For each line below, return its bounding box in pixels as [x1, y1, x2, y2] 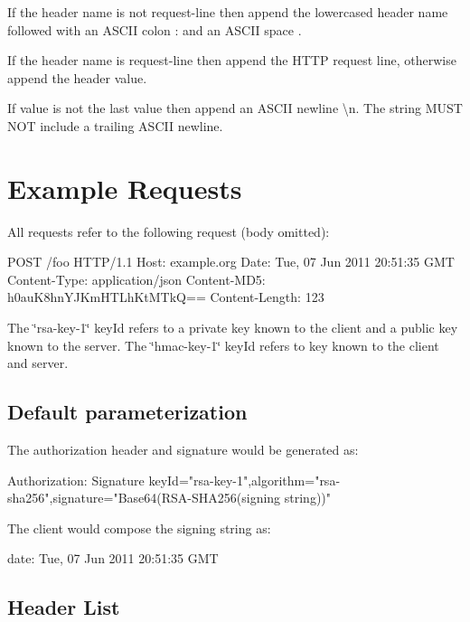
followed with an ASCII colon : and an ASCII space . [7, 20, 302, 39]
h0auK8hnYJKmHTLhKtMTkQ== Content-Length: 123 [7, 287, 324, 306]
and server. [7, 353, 69, 372]
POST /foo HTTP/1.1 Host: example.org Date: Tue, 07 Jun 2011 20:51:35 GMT [7, 252, 455, 271]
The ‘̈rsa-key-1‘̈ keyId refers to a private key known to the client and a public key [7, 318, 458, 337]
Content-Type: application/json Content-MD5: [7, 269, 266, 288]
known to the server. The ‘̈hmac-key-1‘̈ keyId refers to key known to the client [7, 335, 439, 354]
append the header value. [7, 68, 147, 87]
